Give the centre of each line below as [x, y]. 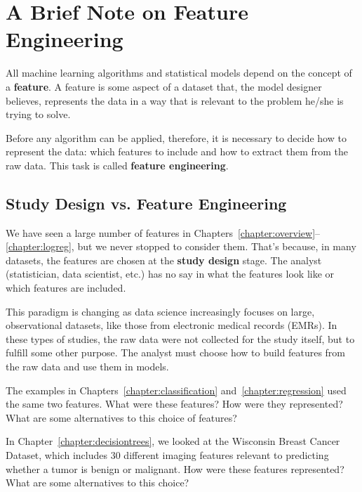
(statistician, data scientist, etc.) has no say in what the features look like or [170, 274]
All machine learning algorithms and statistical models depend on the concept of [179, 73]
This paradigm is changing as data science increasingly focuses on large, [160, 311]
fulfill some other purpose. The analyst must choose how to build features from [176, 352]
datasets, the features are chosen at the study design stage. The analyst [164, 260]
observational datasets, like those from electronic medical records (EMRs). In [172, 325]
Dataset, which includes [57, 454]
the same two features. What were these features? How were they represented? [174, 404]
